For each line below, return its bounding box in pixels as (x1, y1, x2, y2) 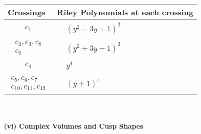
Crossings (8, 6, 45, 18)
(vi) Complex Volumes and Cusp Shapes (4, 121, 143, 131)
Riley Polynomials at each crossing (57, 6, 194, 18)
